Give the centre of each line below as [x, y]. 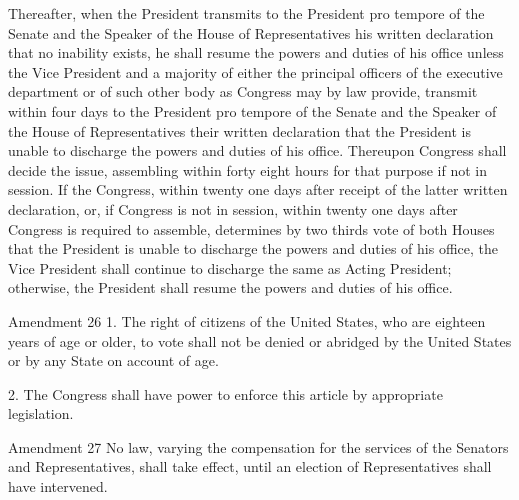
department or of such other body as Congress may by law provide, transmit [243, 91]
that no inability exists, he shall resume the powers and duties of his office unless [256, 52]
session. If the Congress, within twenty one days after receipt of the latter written [258, 189]
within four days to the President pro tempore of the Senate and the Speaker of [252, 110]
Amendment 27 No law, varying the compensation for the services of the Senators [258, 446]
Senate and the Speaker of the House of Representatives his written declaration [251, 32]
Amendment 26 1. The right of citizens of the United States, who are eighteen [247, 320]
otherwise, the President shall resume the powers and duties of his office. [230, 287]
